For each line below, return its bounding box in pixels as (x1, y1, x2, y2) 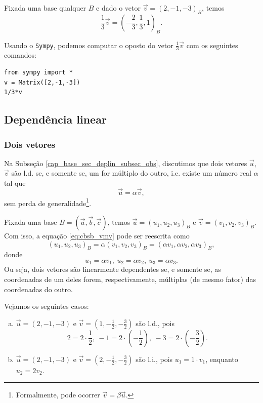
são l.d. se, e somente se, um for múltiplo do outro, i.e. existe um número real (11, 168, 251, 178)
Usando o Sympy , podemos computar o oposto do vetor (4, 39, 173, 50)
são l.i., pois (136, 353, 173, 364)
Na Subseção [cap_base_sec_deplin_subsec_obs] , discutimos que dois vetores (4, 157, 247, 168)
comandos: (4, 50, 36, 60)
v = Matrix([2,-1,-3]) (4, 78, 80, 86)
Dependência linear (4, 111, 107, 127)
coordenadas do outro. (4, 284, 73, 294)
